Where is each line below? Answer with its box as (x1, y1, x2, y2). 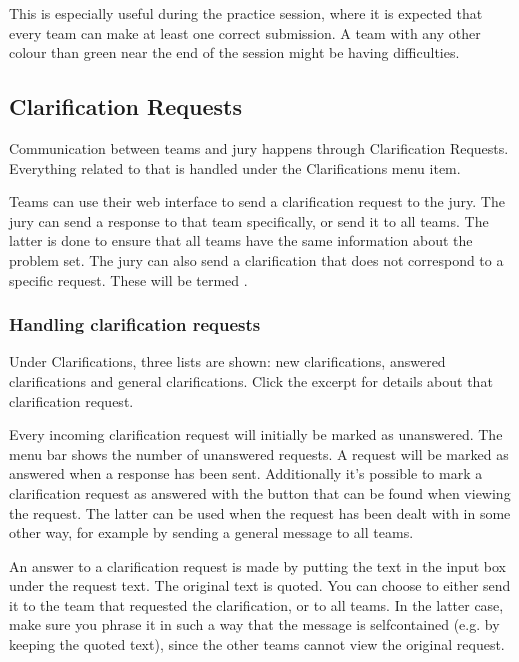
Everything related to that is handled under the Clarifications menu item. (9, 157, 461, 178)
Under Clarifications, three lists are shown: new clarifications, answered (9, 351, 446, 372)
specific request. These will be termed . (9, 269, 248, 290)
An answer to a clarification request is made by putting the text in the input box (9, 555, 506, 576)
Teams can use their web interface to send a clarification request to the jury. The (9, 191, 505, 212)
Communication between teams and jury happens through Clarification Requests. (9, 137, 509, 158)
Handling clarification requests (9, 312, 261, 337)
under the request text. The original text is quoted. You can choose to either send (9, 575, 511, 596)
